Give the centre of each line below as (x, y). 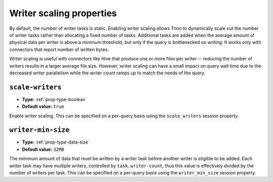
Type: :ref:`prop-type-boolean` (54, 99)
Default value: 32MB (43, 149)
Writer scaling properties (63, 13)
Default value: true (43, 107)
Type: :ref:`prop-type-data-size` (56, 142)
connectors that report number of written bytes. (59, 49)
